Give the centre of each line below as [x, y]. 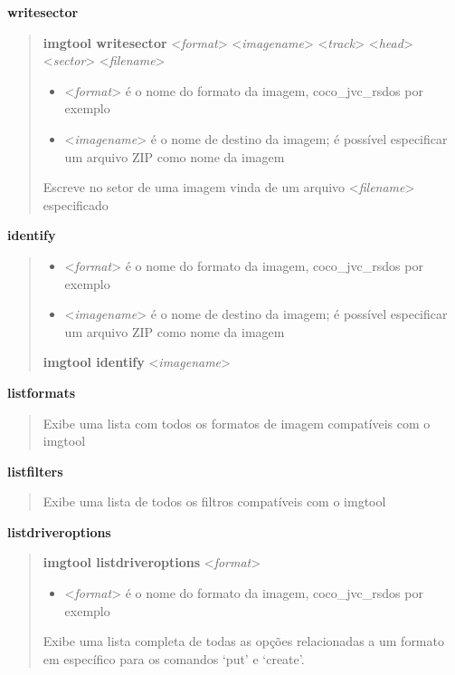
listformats [41, 392]
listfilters [35, 471]
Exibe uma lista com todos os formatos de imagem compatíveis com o [237, 423]
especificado [76, 204]
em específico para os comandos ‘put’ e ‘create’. [174, 658]
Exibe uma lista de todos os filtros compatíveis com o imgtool [214, 501]
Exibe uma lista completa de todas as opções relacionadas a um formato [243, 641]
